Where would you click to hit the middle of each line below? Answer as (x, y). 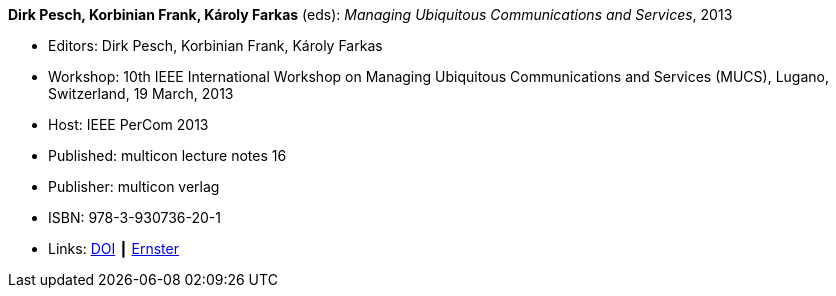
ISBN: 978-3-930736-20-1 (134, 217)
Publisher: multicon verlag (134, 186)
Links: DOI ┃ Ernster (113, 248)
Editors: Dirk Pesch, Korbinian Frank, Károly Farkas (215, 45)
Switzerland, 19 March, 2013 (141, 93)
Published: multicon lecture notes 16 (167, 155)
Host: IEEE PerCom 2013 (128, 124)
